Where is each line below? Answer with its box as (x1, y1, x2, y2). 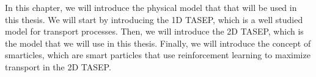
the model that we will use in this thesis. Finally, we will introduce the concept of (5, 36, 311, 49)
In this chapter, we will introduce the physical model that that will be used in (5, 1, 297, 13)
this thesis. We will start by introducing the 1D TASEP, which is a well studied (5, 13, 303, 25)
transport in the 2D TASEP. (5, 60, 111, 73)
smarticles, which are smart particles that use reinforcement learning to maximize (5, 49, 310, 61)
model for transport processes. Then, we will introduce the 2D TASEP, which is (5, 25, 304, 38)
